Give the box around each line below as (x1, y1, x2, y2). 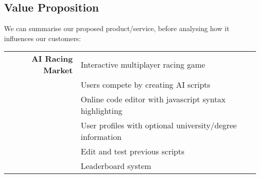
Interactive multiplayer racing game (80, 58, 205, 70)
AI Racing (31, 53, 73, 65)
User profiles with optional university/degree (80, 119, 237, 131)
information (80, 131, 121, 143)
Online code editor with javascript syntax (80, 93, 226, 105)
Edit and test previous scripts (80, 145, 184, 157)
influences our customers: (4, 33, 81, 43)
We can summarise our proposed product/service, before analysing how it (4, 23, 229, 34)
